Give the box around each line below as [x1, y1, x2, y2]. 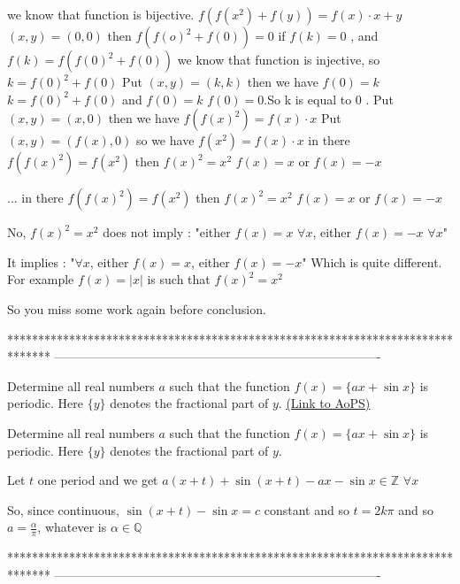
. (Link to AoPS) [278, 394, 371, 412]
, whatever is [37, 518, 107, 536]
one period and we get [37, 471, 158, 489]
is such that [147, 270, 211, 288]
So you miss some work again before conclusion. [7, 299, 266, 318]
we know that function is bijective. [7, 5, 195, 23]
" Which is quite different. [302, 252, 442, 271]
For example [7, 270, 74, 288]
